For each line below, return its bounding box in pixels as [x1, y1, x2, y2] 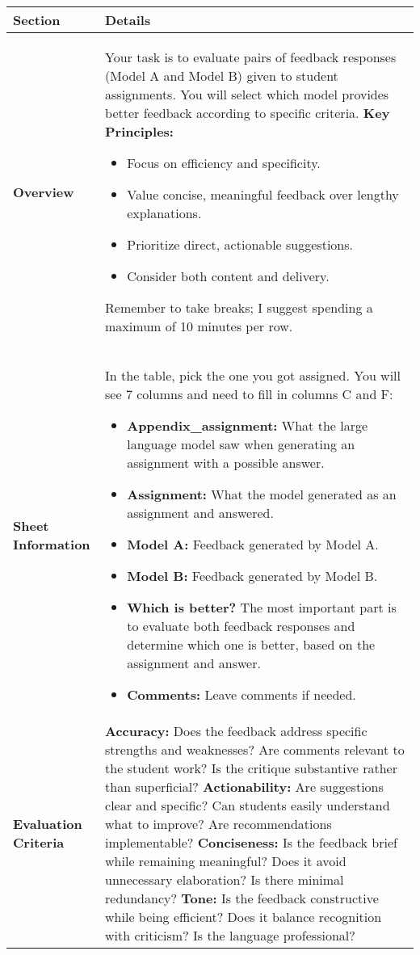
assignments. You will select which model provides [105, 85, 389, 103]
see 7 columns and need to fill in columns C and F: [105, 385, 393, 403]
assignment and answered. [127, 503, 274, 522]
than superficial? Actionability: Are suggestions [105, 777, 384, 796]
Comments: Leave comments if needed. [127, 685, 356, 704]
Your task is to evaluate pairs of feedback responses [105, 48, 397, 66]
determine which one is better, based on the [127, 635, 376, 654]
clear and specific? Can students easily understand [105, 796, 390, 814]
